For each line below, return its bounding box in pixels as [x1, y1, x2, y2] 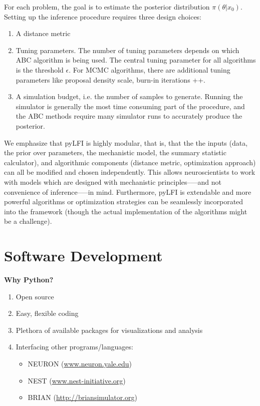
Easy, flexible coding [16, 308, 79, 318]
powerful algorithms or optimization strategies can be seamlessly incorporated [4, 196, 243, 207]
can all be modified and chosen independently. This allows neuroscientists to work [4, 167, 255, 177]
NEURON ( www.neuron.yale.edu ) [28, 358, 132, 368]
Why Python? [4, 274, 54, 284]
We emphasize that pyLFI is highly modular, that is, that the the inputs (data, [4, 137, 248, 148]
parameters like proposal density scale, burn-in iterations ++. [16, 74, 206, 85]
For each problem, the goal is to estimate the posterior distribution [4, 2, 210, 12]
